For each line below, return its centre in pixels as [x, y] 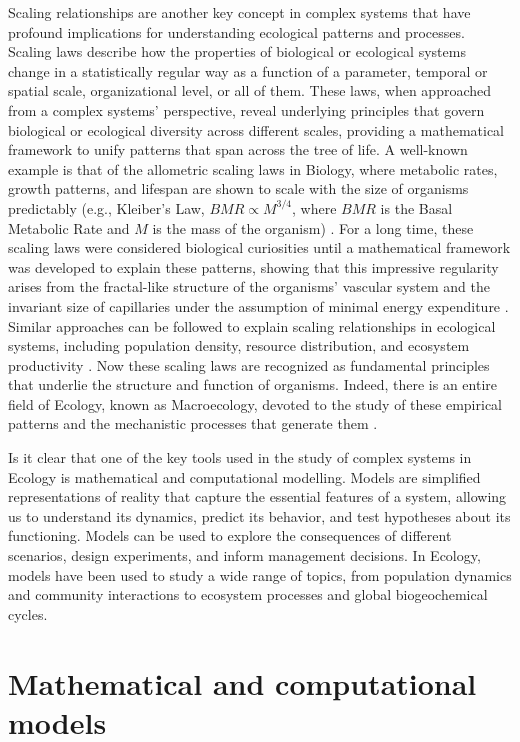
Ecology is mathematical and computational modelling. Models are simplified [244, 476]
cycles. [28, 613]
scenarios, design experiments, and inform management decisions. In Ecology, [244, 555]
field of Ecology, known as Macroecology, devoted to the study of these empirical [255, 403]
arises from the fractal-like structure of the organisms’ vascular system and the [249, 286]
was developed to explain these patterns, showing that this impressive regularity [253, 266]
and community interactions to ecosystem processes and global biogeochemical [248, 594]
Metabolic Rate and [69, 227]
